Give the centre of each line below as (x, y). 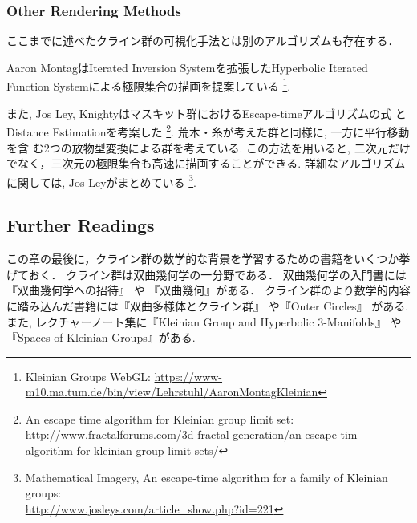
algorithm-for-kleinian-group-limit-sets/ (122, 450)
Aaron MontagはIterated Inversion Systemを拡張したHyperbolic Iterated (187, 67)
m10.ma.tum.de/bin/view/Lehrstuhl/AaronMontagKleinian (172, 392)
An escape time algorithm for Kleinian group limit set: (160, 418)
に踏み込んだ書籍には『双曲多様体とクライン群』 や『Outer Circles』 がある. (208, 305)
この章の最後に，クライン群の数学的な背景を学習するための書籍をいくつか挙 (208, 259)
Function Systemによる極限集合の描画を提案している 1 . (149, 85)
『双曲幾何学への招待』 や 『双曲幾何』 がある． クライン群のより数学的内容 (208, 290)
